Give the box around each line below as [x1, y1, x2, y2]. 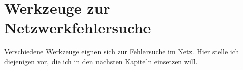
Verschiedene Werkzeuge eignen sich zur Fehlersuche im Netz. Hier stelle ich [4, 46, 239, 57]
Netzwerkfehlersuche [4, 17, 151, 38]
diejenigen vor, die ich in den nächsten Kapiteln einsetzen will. [4, 56, 198, 66]
